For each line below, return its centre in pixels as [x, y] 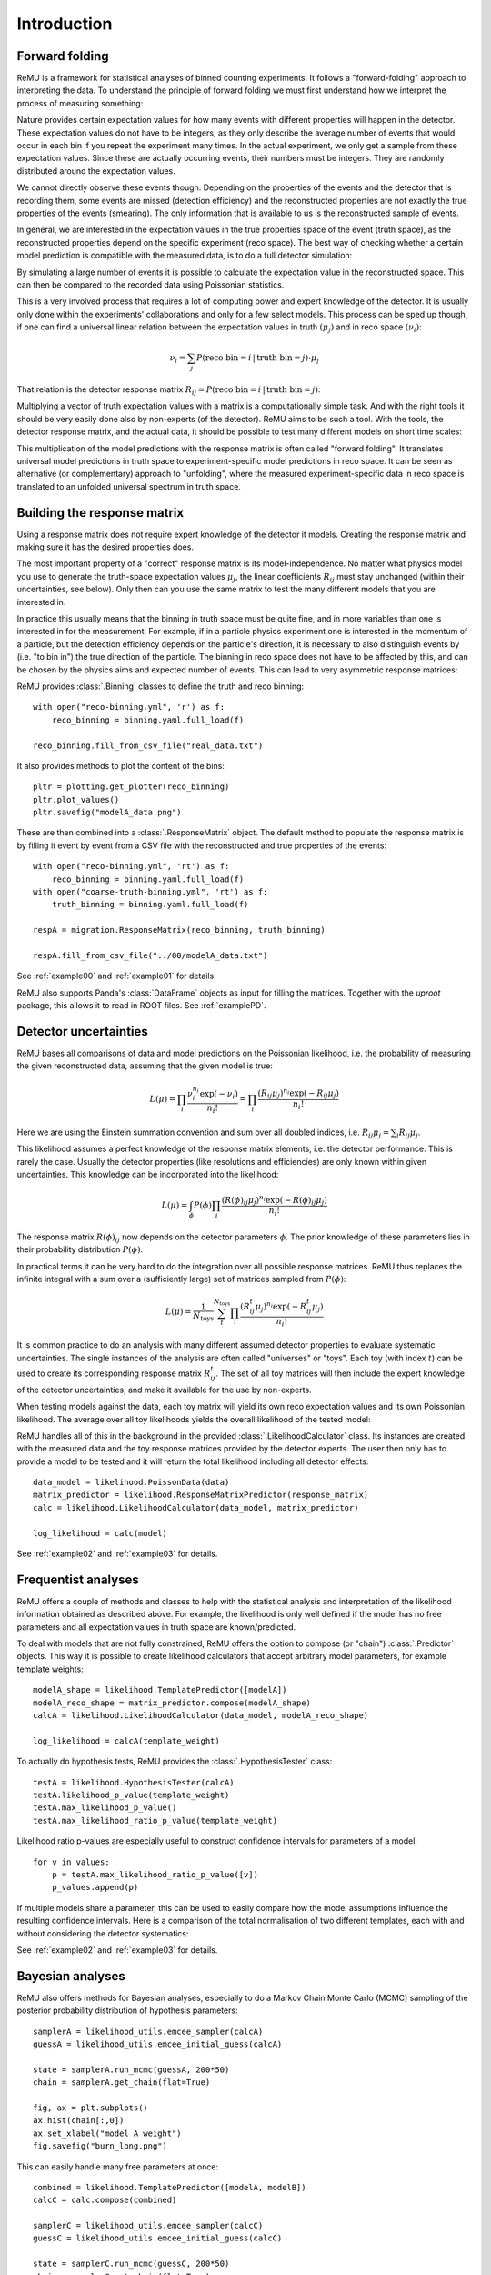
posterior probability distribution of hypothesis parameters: [127, 2010]
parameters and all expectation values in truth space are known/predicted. [156, 1627]
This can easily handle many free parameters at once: [117, 2167]
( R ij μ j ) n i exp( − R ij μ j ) [299, 1093]
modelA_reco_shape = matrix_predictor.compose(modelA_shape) [172, 1703]
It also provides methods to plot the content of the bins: [120, 765]
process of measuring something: [80, 103]
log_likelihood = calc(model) [100, 1533]
